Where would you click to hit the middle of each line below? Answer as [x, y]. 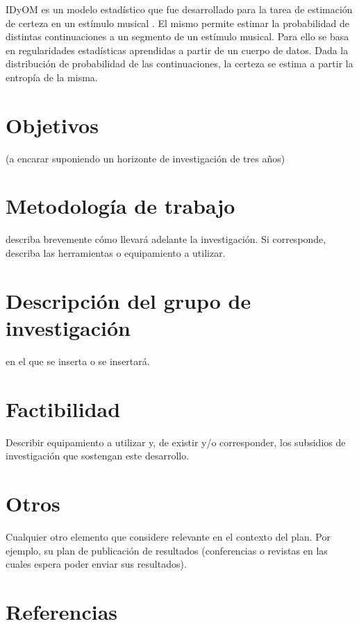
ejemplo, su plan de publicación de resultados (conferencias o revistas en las [167, 550]
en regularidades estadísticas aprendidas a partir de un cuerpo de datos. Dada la [177, 50]
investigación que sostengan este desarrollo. [98, 456]
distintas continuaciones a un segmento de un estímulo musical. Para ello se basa [177, 36]
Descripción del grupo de [128, 300]
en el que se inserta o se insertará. [78, 361]
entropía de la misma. [52, 77]
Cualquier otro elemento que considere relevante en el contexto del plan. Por [168, 536]
